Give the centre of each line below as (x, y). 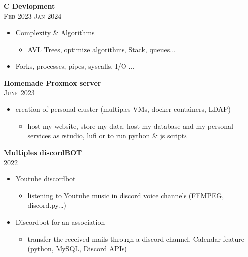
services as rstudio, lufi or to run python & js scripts (107, 135)
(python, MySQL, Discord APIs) (77, 248)
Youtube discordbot (46, 179)
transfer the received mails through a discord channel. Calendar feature (136, 238)
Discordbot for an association (60, 221)
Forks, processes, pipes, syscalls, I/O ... (75, 66)
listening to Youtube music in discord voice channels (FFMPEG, (126, 195)
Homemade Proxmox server (53, 82)
